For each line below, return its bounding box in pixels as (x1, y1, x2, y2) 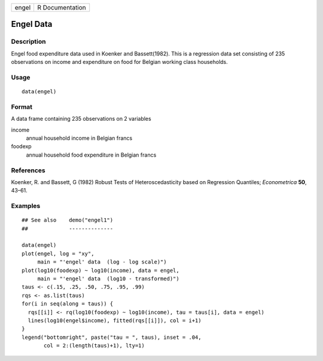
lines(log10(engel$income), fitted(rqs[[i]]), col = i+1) (28, 317, 202, 324)
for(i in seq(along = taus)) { (22, 301, 114, 307)
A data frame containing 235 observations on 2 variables (11, 115, 152, 123)
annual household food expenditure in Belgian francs (26, 151, 157, 158)
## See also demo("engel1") (22, 217, 114, 224)
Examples (11, 202, 41, 210)
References (11, 166, 45, 175)
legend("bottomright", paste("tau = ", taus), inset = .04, (22, 334, 202, 341)
